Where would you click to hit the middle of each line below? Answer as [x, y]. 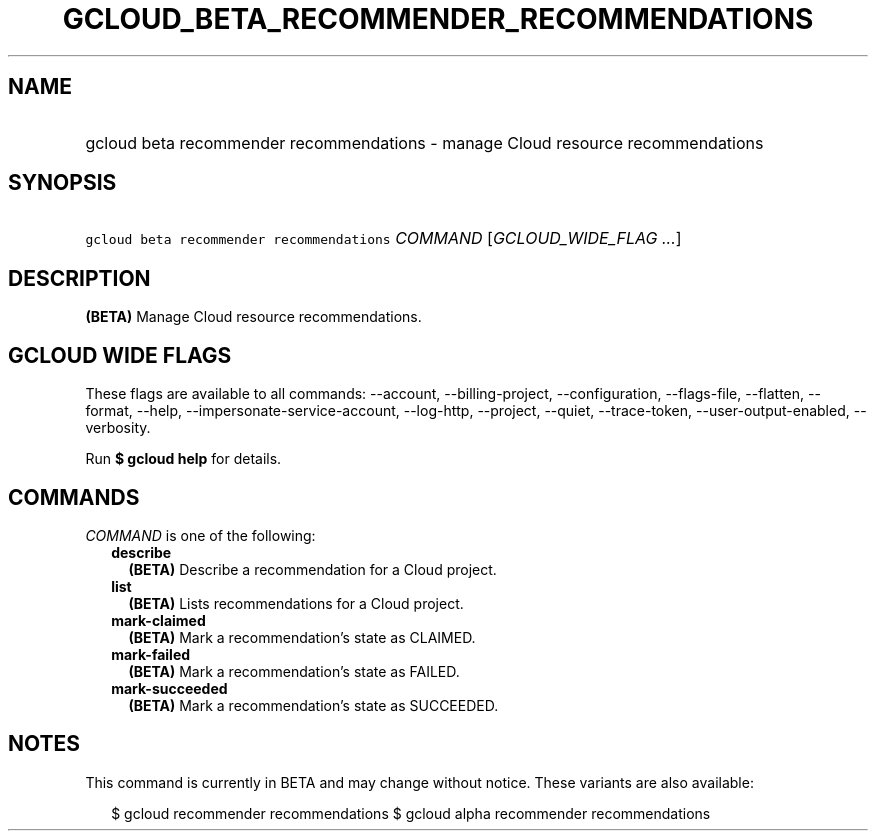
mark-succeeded [169, 688]
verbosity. [118, 428]
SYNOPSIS [62, 183]
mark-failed [151, 654]
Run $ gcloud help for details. [183, 459]
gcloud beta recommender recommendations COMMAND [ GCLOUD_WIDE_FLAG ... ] [383, 238]
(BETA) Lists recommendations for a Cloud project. [296, 603]
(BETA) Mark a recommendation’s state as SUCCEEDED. [313, 705]
